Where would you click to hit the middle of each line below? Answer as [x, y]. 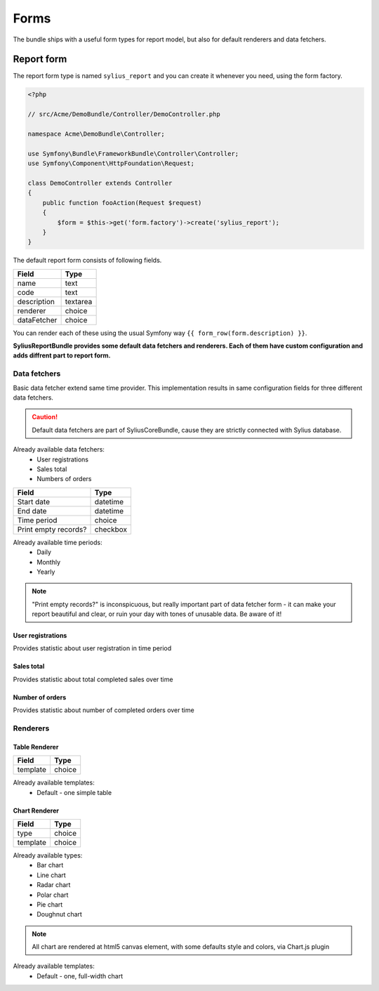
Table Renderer [36, 747]
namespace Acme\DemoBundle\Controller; [96, 134]
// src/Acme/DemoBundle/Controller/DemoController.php [124, 114]
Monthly [49, 562]
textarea [79, 301]
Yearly [46, 572]
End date [32, 511]
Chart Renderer [36, 810]
